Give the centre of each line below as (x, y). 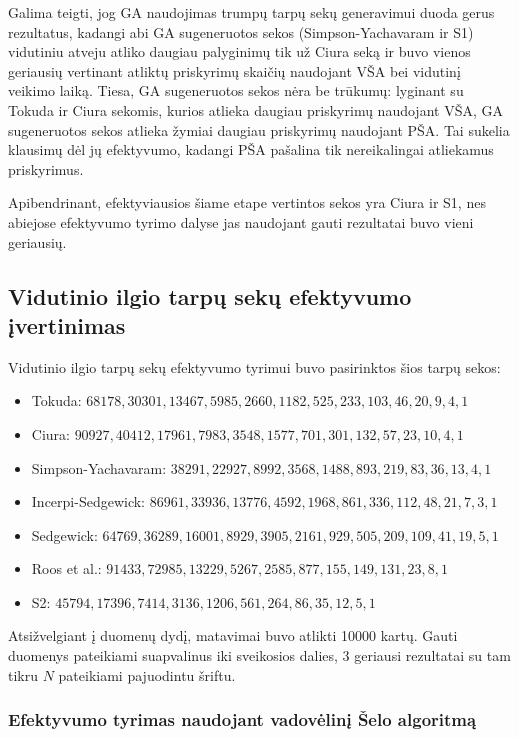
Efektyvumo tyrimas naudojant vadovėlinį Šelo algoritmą (242, 719)
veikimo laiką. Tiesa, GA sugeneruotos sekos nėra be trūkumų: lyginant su (236, 90)
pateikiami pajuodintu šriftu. (147, 674)
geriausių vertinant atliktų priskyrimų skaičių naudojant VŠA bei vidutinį (234, 70)
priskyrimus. (46, 168)
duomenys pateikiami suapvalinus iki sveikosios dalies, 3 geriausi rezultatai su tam (259, 655)
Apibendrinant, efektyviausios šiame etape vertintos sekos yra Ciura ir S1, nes (247, 202)
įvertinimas (67, 324)
